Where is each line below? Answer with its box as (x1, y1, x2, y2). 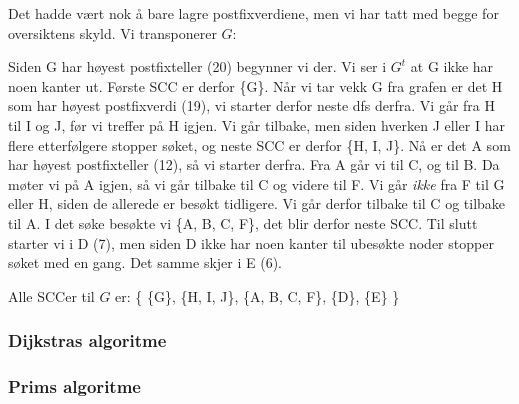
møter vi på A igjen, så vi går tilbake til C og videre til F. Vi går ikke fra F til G (8, 173, 505, 194)
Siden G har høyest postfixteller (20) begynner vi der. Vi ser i (8, 56, 387, 77)
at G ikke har (410, 56, 494, 77)
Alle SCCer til (8, 285, 95, 306)
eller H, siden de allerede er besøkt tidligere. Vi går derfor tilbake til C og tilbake (8, 193, 506, 214)
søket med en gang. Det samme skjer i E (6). (8, 252, 282, 273)
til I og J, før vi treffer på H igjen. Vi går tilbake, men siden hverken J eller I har (8, 114, 505, 135)
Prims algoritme (8, 374, 141, 399)
